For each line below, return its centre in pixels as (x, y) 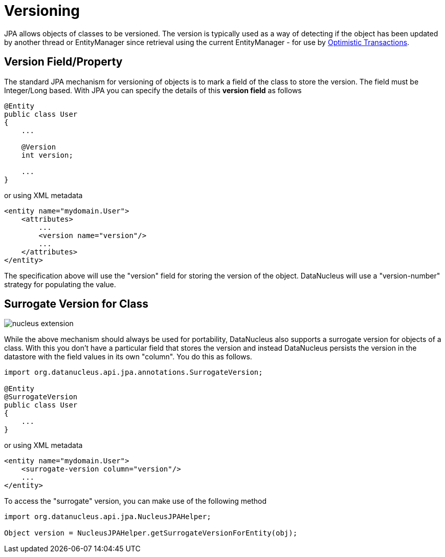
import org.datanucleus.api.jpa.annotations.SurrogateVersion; (133, 372)
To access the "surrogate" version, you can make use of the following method (136, 501)
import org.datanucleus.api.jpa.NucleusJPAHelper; (108, 517)
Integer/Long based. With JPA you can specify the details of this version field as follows (153, 90)
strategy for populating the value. (60, 284)
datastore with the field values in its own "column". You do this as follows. (128, 357)
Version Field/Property (63, 62)
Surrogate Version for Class (76, 304)
